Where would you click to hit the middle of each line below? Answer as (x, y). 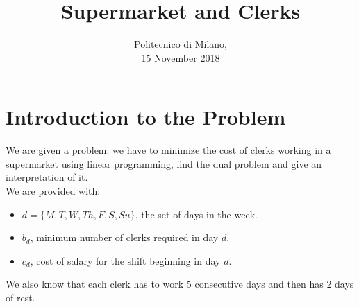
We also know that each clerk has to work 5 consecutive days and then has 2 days (180, 284)
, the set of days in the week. (196, 214)
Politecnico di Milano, (181, 44)
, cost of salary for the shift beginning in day (125, 260)
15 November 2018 (181, 57)
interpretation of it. (47, 177)
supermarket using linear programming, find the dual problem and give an (164, 163)
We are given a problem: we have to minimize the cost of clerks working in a (168, 150)
